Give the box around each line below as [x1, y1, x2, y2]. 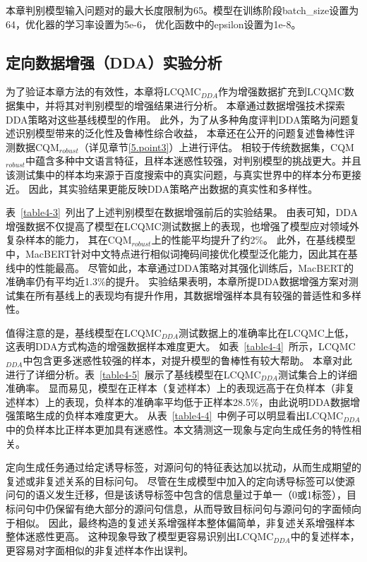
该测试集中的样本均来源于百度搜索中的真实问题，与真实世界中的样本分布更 [6, 167, 351, 181]
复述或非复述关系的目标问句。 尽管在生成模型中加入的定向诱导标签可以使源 [6, 473, 355, 488]
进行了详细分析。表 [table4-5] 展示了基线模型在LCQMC [6, 366, 261, 381]
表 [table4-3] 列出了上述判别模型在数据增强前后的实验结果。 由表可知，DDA [6, 205, 358, 220]
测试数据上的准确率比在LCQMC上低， [179, 325, 354, 340]
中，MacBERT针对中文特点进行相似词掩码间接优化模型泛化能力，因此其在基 [6, 246, 358, 261]
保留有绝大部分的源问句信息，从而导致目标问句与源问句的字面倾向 [54, 501, 361, 516]
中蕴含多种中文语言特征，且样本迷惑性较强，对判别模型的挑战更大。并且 [25, 153, 361, 168]
